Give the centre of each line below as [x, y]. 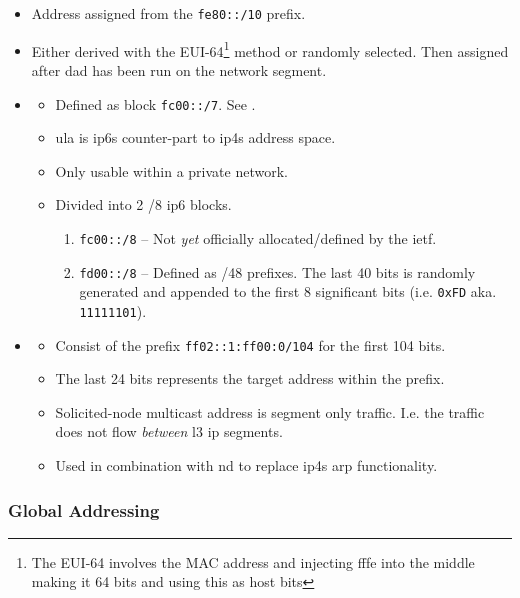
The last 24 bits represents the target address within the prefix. [250, 378]
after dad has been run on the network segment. [179, 69]
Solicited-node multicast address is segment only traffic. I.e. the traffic [270, 411]
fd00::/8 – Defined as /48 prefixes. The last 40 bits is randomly [277, 271]
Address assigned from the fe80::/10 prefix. [168, 13]
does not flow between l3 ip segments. [169, 431]
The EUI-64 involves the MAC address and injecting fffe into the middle [253, 561]
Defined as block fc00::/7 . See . [155, 103]
